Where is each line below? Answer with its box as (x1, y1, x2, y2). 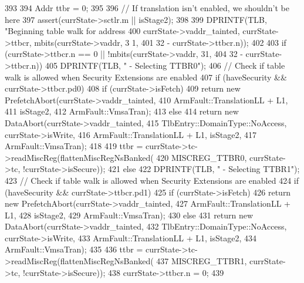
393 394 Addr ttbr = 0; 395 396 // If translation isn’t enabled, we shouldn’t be (5, 2, 289, 14)
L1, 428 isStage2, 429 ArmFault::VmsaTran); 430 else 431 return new (5, 208, 254, 221)
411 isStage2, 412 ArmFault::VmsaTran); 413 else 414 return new (5, 105, 239, 117)
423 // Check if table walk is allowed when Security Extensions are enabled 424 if (5, 174, 299, 186)
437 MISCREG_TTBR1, (156, 255, 247, 267)
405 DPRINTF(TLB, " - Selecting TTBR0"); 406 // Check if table (45, 59, 285, 71)
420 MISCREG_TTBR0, (156, 151, 247, 163)
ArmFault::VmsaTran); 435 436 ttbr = (5, 243, 143, 255)
